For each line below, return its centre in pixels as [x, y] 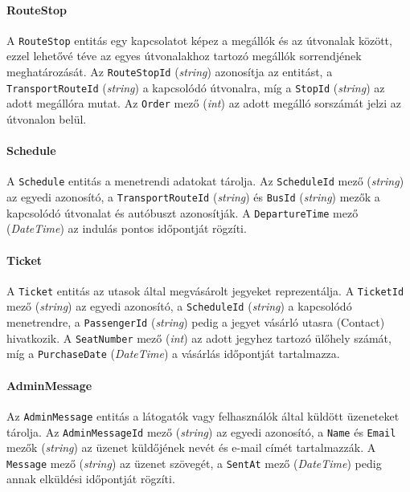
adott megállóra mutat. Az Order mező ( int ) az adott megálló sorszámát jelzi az [204, 103]
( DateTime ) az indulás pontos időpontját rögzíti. [127, 228]
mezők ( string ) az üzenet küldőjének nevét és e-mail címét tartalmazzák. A [191, 447]
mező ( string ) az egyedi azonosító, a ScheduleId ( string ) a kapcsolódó [179, 306]
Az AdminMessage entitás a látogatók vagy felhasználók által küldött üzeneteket [203, 415]
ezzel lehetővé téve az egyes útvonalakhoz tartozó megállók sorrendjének [184, 56]
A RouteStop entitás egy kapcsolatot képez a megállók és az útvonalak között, [199, 40]
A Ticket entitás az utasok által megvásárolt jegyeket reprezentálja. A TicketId [205, 290]
